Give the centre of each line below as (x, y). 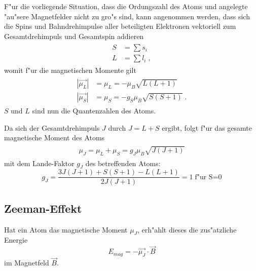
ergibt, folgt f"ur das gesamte (207, 127)
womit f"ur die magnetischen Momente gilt (70, 70)
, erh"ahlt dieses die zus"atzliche (187, 229)
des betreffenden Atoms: (123, 163)
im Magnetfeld (27, 263)
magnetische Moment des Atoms (54, 138)
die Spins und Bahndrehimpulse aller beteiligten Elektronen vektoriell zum (120, 26)
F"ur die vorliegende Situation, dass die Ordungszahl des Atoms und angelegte (126, 6)
